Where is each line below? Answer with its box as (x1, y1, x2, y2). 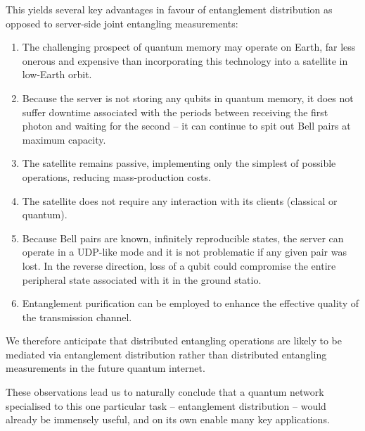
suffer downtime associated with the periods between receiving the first (22, 104, 328, 119)
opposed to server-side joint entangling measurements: (6, 15, 238, 30)
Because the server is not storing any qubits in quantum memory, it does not (22, 90, 354, 105)
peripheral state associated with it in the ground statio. (22, 272, 262, 287)
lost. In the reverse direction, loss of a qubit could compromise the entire (22, 258, 336, 273)
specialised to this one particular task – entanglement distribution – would (6, 398, 326, 413)
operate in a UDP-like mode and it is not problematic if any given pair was (22, 244, 347, 259)
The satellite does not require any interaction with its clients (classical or (22, 193, 338, 208)
